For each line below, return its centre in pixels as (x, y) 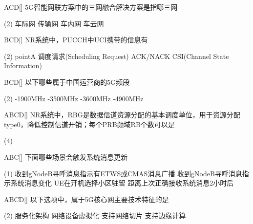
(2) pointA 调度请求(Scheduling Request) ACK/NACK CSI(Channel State (116, 56)
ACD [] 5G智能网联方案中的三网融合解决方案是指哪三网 (91, 7)
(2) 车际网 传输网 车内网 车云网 (54, 23)
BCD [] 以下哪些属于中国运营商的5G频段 (67, 82)
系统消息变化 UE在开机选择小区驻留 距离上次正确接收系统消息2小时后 (122, 183)
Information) (23, 65)
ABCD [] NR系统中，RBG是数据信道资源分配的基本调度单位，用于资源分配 (122, 115)
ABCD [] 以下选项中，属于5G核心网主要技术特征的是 (86, 199)
